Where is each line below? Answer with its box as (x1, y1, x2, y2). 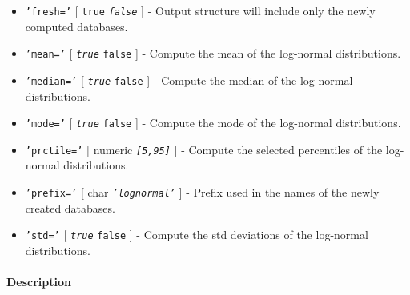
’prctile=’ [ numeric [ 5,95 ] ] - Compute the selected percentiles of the (25, 141, 383, 157)
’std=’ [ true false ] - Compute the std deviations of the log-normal (25, 226, 368, 243)
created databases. (25, 199, 115, 216)
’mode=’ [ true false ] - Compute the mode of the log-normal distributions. (25, 114, 401, 131)
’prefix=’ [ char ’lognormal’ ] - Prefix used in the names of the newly (25, 184, 380, 201)
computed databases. (25, 18, 128, 34)
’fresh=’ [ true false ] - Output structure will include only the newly (25, 2, 376, 18)
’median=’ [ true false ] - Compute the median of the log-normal (25, 71, 353, 88)
